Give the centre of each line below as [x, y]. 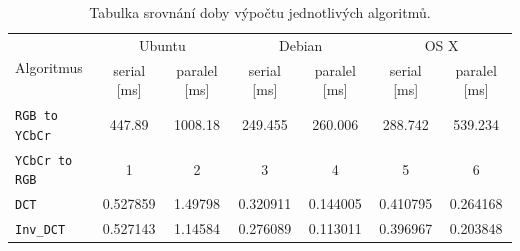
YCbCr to [44, 160]
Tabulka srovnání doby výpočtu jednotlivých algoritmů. [260, 12]
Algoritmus [49, 67]
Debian [300, 44]
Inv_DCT [40, 230]
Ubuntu [162, 44]
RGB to [36, 116]
